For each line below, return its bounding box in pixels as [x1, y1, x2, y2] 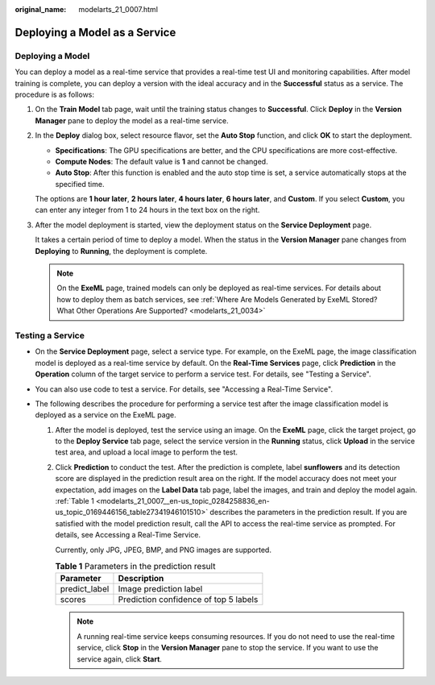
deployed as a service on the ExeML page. [35, 410, 176, 420]
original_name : [14, 5, 67, 14]
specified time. [55, 179, 105, 189]
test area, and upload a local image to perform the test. [55, 447, 238, 457]
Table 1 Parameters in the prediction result [55, 561, 216, 572]
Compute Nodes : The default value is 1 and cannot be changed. [55, 156, 269, 166]
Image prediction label [118, 583, 203, 595]
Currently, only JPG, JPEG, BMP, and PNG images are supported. [55, 545, 271, 554]
